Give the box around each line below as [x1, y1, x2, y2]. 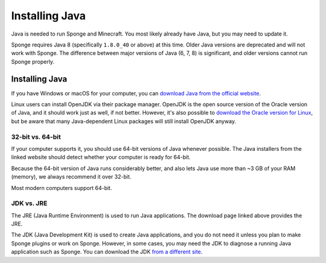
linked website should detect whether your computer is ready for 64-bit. [11, 154, 191, 161]
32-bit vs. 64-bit [11, 133, 62, 141]
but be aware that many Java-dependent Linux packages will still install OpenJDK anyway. [11, 118, 237, 125]
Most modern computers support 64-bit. [11, 184, 112, 191]
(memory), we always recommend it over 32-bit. [11, 173, 132, 180]
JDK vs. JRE [11, 199, 48, 208]
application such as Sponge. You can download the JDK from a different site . [11, 248, 203, 256]
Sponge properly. [11, 58, 54, 65]
